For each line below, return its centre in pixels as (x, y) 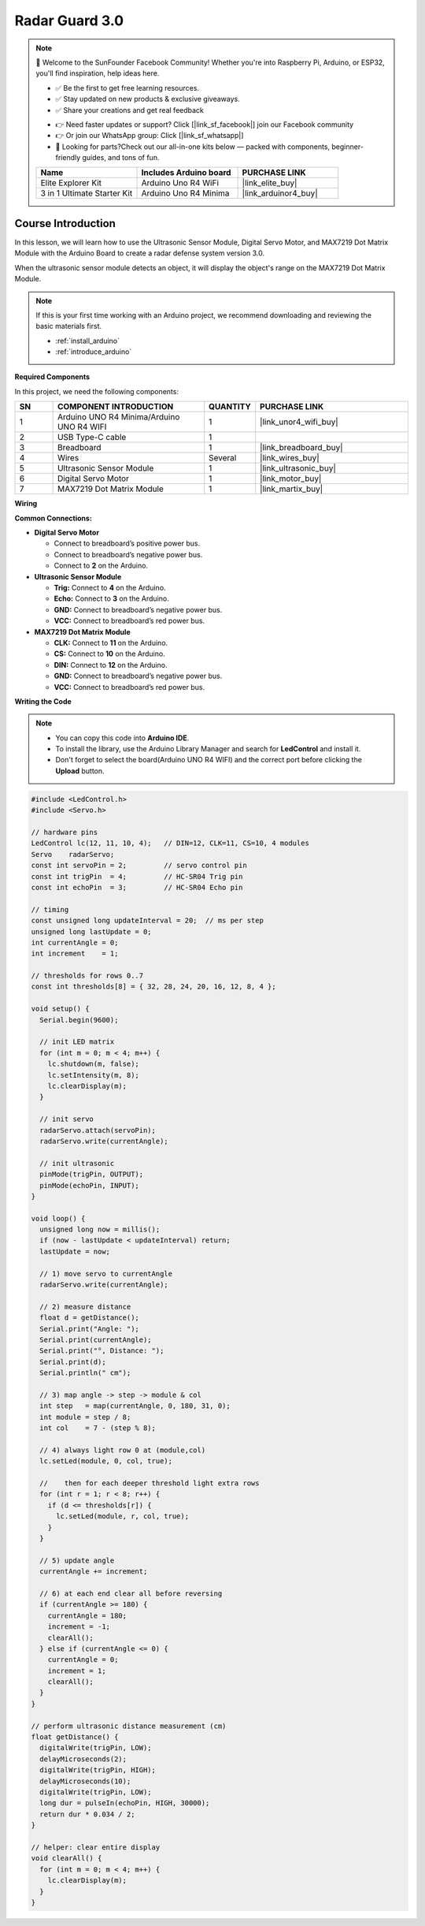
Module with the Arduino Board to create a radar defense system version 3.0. (140, 253)
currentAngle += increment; (94, 1572)
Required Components (52, 377)
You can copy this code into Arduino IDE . (122, 738)
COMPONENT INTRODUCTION (115, 407)
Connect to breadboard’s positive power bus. (127, 543)
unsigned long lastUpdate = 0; (92, 931)
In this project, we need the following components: (96, 391)
